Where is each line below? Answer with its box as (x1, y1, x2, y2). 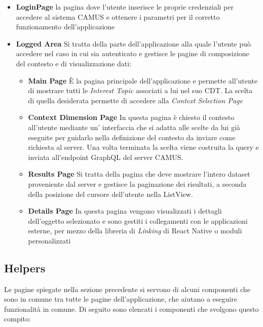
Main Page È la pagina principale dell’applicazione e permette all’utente (28, 75, 258, 86)
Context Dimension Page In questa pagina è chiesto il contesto (28, 112, 235, 122)
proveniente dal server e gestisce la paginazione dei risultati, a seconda (28, 178, 247, 189)
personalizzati (28, 235, 71, 246)
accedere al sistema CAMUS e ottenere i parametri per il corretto (16, 11, 220, 22)
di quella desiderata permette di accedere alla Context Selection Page (28, 95, 243, 105)
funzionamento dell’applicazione (16, 21, 115, 32)
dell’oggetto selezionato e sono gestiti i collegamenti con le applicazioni (28, 215, 248, 226)
